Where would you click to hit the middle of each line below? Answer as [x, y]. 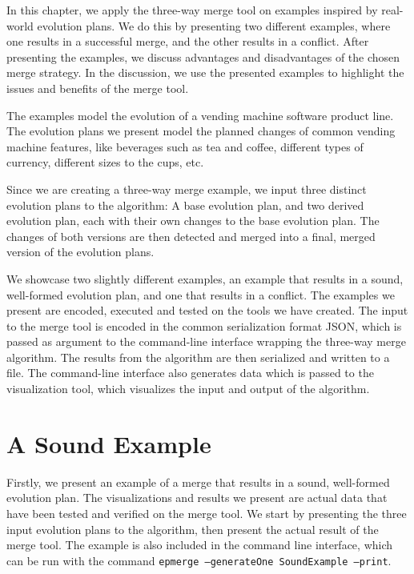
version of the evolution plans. [80, 252]
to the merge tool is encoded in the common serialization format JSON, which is [204, 325]
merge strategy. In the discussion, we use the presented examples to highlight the [205, 72]
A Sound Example [109, 443]
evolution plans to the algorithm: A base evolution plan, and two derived [185, 205]
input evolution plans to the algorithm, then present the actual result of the [193, 529]
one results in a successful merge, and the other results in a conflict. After [188, 41]
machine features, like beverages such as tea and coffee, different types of [185, 146]
